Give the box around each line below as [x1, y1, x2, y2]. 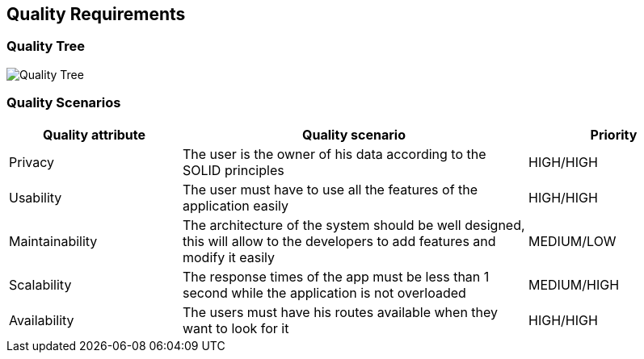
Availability [9, 311, 74, 328]
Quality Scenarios [6, 94, 121, 111]
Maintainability [9, 232, 98, 249]
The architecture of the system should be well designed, [183, 216, 525, 233]
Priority [590, 126, 638, 143]
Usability [9, 189, 62, 206]
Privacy [9, 153, 54, 170]
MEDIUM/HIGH [528, 276, 620, 293]
